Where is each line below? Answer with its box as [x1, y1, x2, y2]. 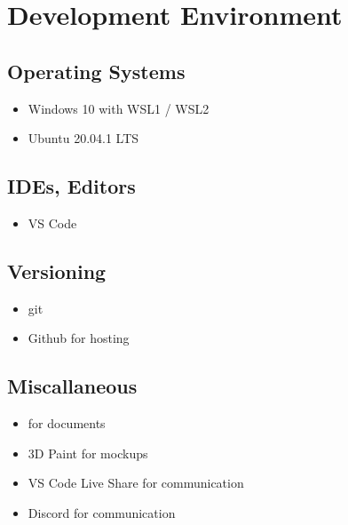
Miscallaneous [7, 372, 138, 400]
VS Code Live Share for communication [28, 473, 244, 492]
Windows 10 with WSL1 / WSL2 [28, 99, 210, 117]
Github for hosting [28, 329, 130, 347]
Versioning [7, 257, 107, 284]
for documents [28, 414, 106, 433]
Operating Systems [7, 57, 186, 84]
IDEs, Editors [7, 172, 136, 200]
